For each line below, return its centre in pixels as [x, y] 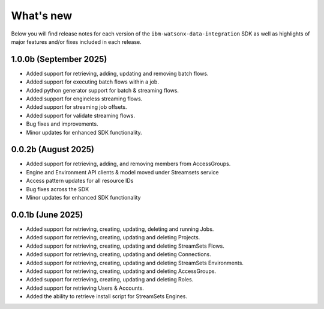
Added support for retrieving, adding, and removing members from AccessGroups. [128, 164]
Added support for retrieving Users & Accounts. [85, 288]
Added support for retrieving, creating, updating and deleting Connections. [118, 254]
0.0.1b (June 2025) [47, 214]
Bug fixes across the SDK [58, 189]
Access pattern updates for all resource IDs [80, 181]
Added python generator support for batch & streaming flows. [103, 90]
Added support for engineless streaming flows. [84, 99]
